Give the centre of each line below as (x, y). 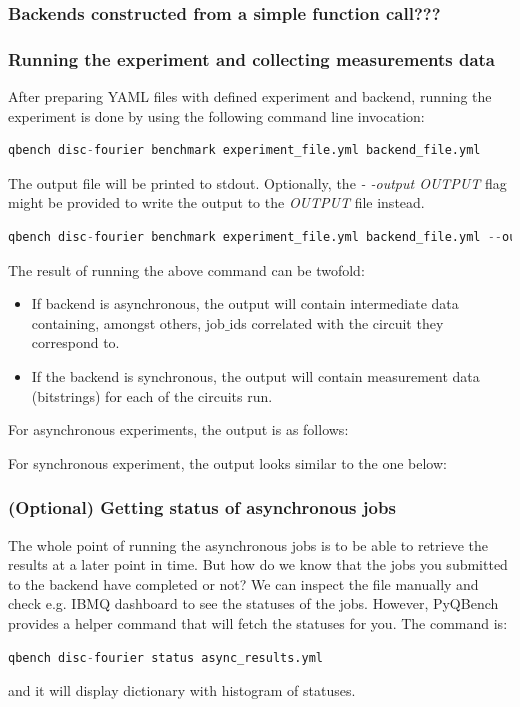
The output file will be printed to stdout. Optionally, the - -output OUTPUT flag (257, 182)
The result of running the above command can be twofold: (186, 269)
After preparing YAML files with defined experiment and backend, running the (250, 96)
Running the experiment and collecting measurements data (252, 58)
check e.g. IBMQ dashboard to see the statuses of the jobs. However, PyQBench (253, 603)
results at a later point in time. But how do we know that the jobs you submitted (258, 564)
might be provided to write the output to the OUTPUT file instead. (216, 202)
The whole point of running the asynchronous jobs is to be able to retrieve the (248, 544)
